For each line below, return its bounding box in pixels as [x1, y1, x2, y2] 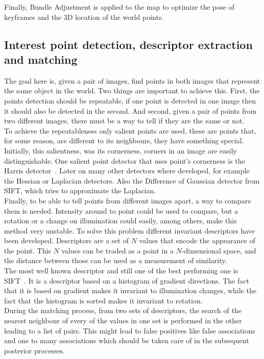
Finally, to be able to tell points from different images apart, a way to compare [4, 195, 251, 206]
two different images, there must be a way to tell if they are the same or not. [4, 115, 245, 126]
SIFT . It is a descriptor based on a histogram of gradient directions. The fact [4, 275, 249, 286]
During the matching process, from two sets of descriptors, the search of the [4, 305, 242, 316]
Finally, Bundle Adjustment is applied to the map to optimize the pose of [4, 2, 234, 12]
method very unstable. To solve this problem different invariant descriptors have [4, 225, 255, 236]
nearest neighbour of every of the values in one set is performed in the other [4, 315, 242, 326]
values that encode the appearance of [139, 235, 255, 246]
